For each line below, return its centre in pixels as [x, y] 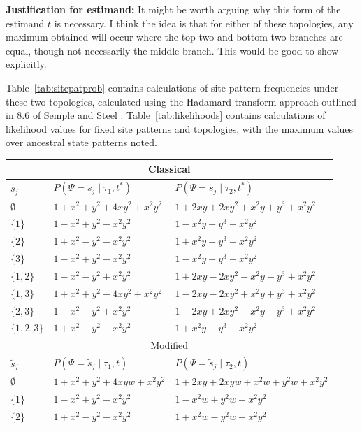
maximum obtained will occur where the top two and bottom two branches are [174, 37]
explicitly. [26, 64]
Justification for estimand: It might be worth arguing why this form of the [173, 9]
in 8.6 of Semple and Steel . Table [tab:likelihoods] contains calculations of [166, 115]
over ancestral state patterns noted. [81, 142]
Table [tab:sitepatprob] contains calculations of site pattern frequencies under [172, 87]
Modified [169, 345]
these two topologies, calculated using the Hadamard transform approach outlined [181, 101]
